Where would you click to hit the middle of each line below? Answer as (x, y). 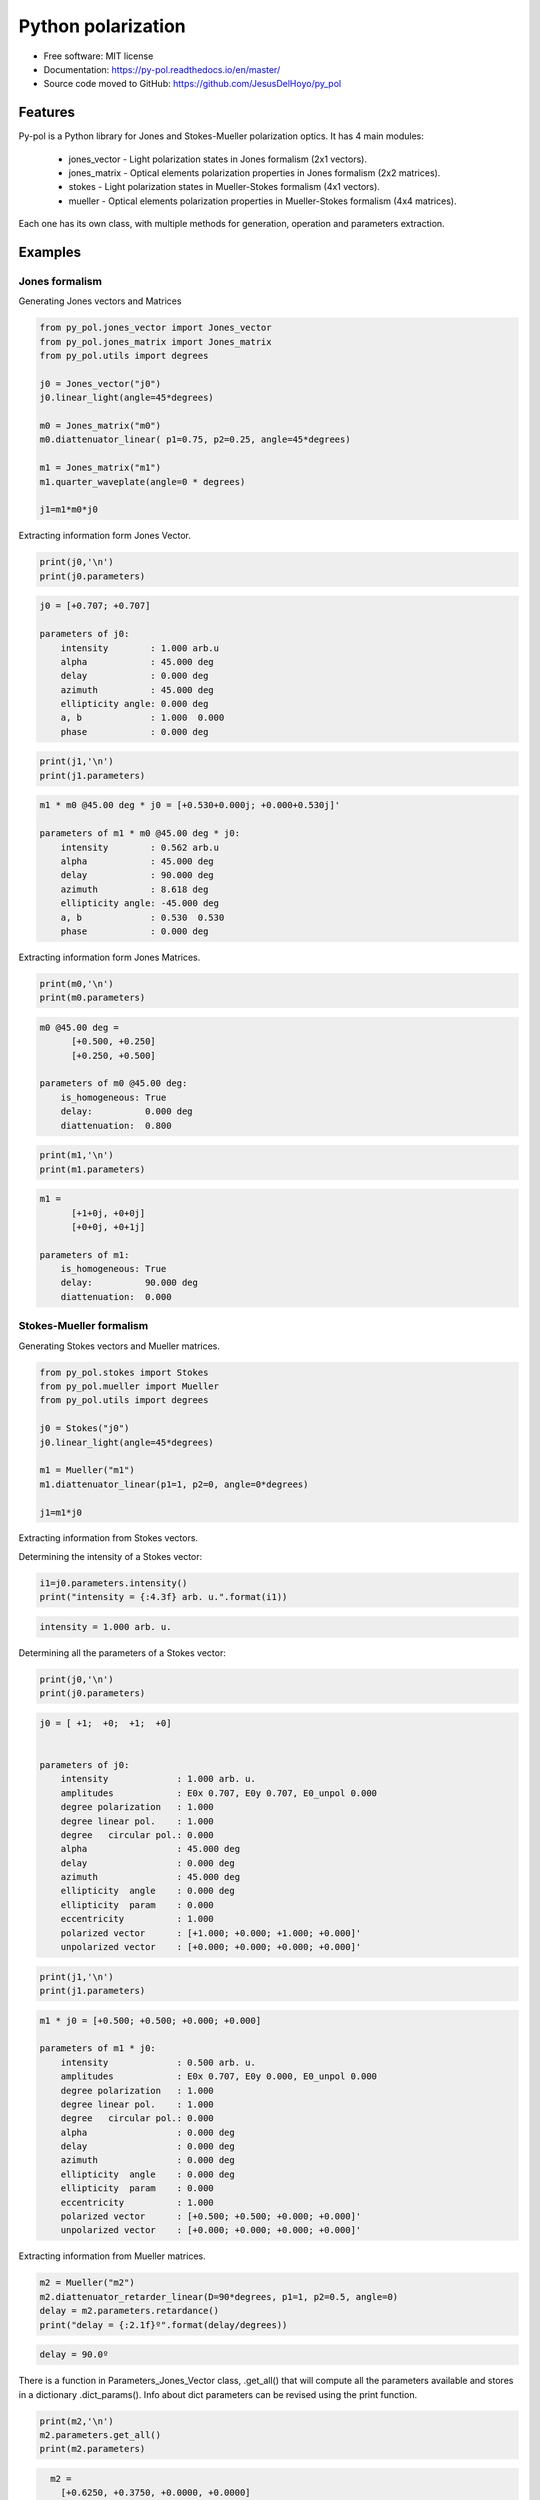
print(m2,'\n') (76, 2421)
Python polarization (102, 26)
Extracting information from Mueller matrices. (112, 2256)
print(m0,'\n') (76, 983)
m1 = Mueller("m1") (87, 1470)
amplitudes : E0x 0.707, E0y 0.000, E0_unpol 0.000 (219, 2076)
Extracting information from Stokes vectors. (108, 1538)
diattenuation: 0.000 (116, 1296)
